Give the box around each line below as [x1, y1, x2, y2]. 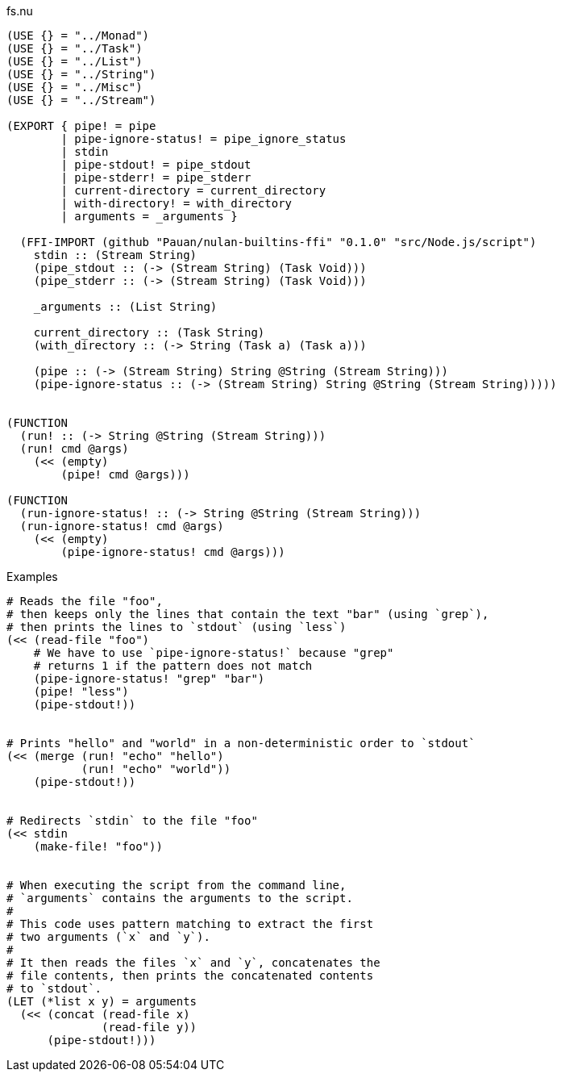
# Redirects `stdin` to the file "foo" [6, 814, 258, 827]
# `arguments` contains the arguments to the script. [6, 892, 353, 905]
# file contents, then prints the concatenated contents [6, 969, 374, 982]
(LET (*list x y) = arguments [6, 995, 197, 1008]
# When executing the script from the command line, [6, 879, 347, 892]
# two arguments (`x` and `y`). [6, 930, 210, 943]
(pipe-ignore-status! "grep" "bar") [33, 672, 265, 685]
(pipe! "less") [33, 685, 129, 698]
